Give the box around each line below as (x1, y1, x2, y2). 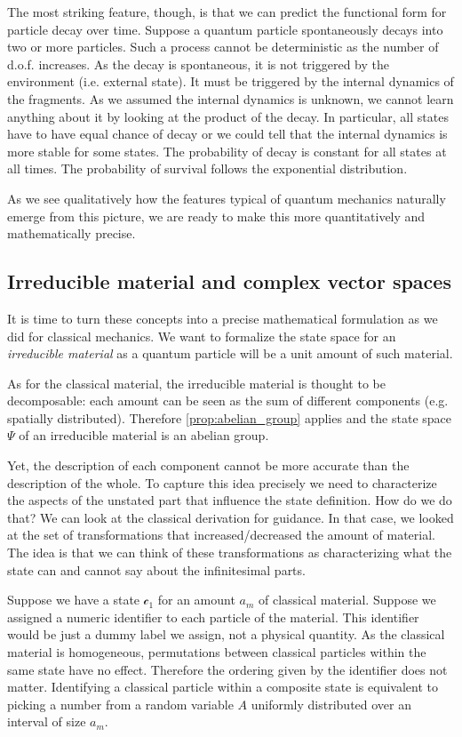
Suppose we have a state (7, 590, 140, 609)
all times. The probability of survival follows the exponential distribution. (7, 159, 408, 178)
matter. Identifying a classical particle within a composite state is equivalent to (7, 677, 438, 696)
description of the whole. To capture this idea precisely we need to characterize (7, 473, 437, 492)
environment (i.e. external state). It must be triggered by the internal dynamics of (7, 72, 454, 91)
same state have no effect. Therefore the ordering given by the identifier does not (7, 660, 448, 678)
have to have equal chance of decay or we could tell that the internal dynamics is (7, 124, 448, 143)
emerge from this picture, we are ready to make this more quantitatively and (7, 206, 426, 225)
